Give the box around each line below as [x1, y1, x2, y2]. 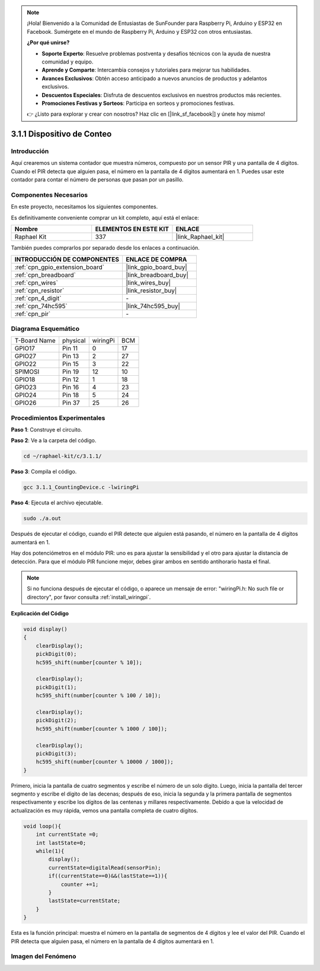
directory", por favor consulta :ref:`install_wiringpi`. [27, 593, 151, 601]
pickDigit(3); [36, 750, 77, 757]
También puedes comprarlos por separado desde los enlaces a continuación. [11, 244, 200, 251]
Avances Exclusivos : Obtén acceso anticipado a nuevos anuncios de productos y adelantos [41, 75, 267, 82]
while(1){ [36, 848, 65, 855]
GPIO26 [14, 399, 37, 407]
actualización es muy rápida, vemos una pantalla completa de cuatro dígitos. [11, 807, 199, 814]
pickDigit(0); [36, 651, 77, 657]
